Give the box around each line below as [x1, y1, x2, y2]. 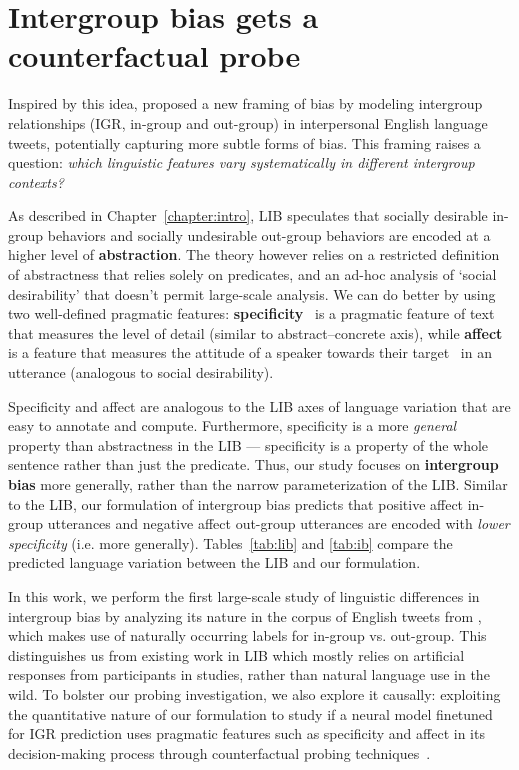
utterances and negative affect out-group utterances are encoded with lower [47, 513, 510, 534]
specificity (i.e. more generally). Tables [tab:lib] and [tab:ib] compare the [8, 532, 453, 553]
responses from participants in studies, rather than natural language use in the [8, 664, 490, 685]
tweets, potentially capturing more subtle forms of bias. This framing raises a [8, 132, 481, 153]
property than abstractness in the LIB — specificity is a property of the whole [8, 434, 489, 455]
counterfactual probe [8, 35, 301, 76]
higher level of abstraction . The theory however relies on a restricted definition [8, 244, 500, 265]
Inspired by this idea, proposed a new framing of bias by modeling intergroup [8, 93, 483, 114]
